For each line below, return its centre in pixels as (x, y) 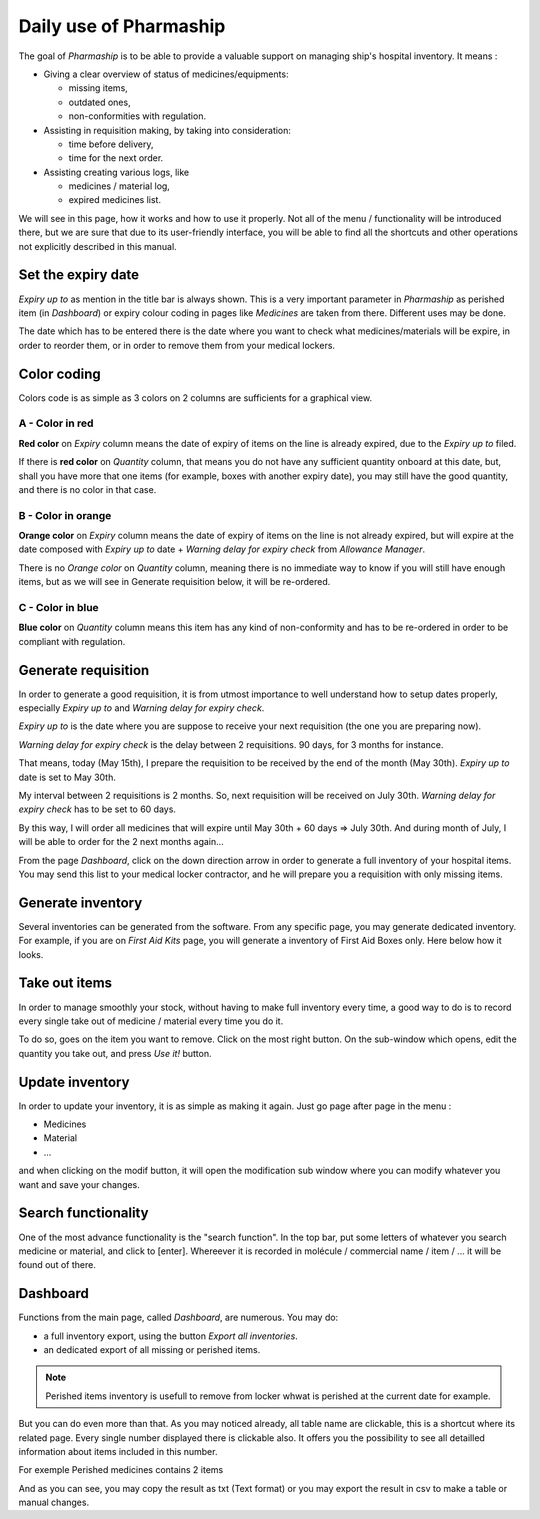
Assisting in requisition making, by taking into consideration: (167, 130)
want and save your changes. (79, 1184)
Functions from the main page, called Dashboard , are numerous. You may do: (178, 1317)
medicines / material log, (119, 186)
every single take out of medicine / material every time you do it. (151, 1021)
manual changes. (54, 1502)
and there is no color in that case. (87, 489)
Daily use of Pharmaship (122, 26)
